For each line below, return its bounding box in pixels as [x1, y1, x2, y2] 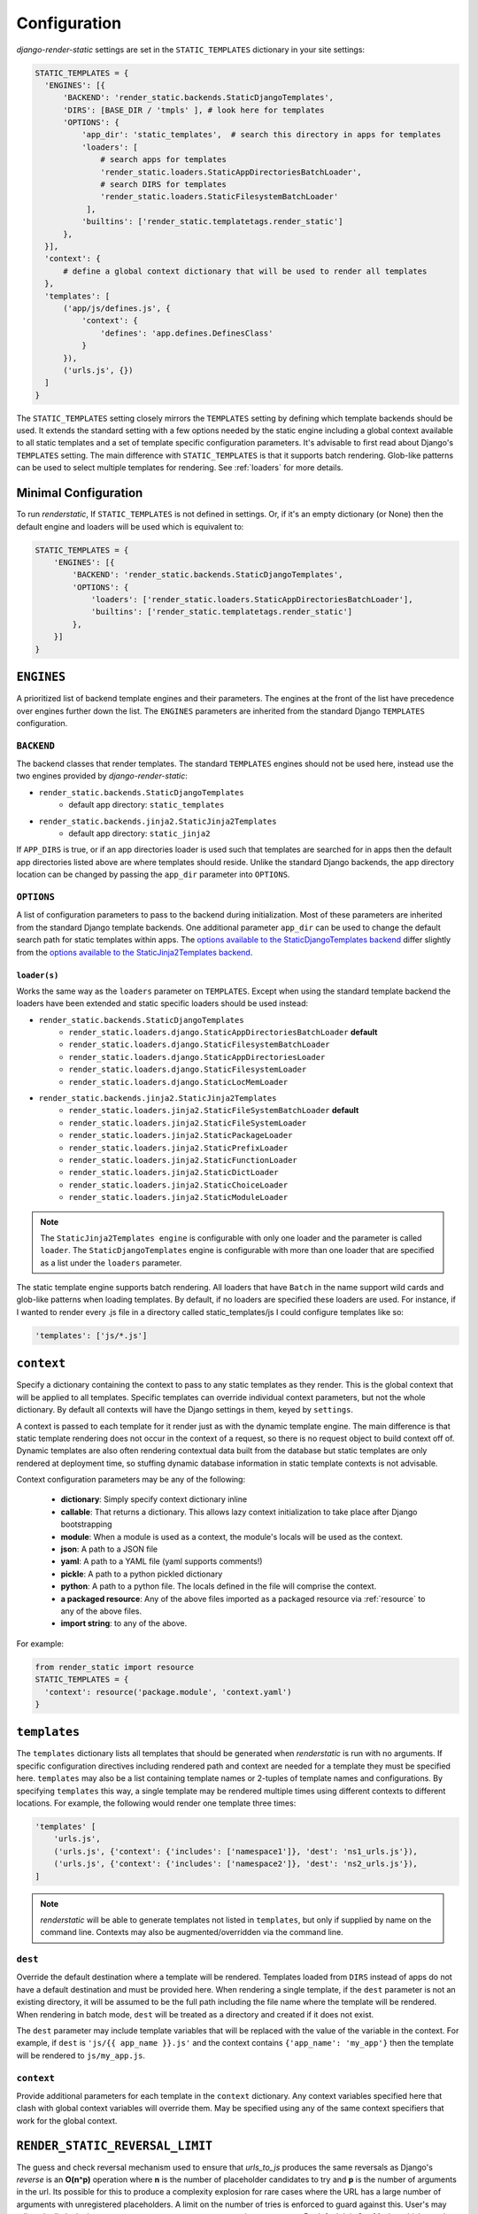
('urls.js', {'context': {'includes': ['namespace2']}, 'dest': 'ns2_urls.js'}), [53, 1859, 418, 1869]
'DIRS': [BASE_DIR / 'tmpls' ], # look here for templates [63, 105, 325, 115]
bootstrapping [60, 1519, 112, 1529]
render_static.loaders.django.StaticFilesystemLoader [68, 1064, 307, 1075]
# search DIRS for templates [100, 180, 227, 190]
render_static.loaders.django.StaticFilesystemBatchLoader [68, 1040, 331, 1049]
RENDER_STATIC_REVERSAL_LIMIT [16, 2139, 213, 2153]
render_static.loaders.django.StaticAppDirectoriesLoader [68, 1052, 326, 1062]
